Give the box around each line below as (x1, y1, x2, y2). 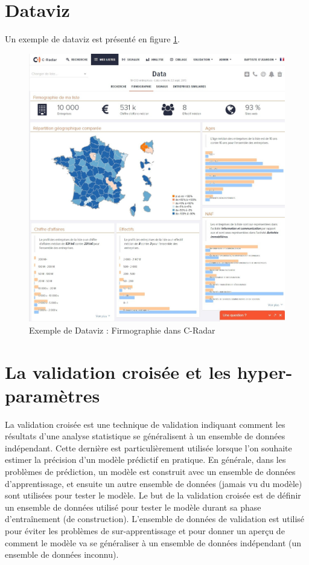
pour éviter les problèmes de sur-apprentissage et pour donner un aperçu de (5, 525, 285, 537)
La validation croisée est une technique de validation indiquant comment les (5, 418, 285, 430)
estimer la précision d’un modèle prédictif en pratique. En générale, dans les (5, 453, 286, 466)
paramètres (5, 383, 100, 407)
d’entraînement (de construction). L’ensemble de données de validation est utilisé (5, 512, 305, 525)
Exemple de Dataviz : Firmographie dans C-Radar (29, 323, 215, 336)
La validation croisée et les (5, 359, 231, 384)
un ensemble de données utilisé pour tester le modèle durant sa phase (5, 500, 261, 513)
